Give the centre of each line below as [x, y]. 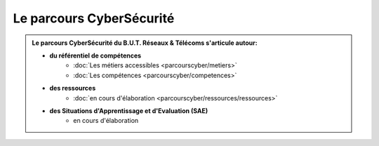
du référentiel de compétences [95, 55]
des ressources [73, 88]
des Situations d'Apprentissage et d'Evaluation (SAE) [129, 111]
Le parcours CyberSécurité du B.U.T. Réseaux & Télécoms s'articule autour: [145, 43]
